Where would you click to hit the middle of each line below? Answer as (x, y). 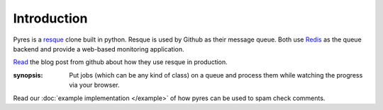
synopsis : (28, 75)
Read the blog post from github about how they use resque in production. (121, 62)
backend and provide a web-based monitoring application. (99, 49)
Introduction (50, 18)
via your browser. (94, 85)
